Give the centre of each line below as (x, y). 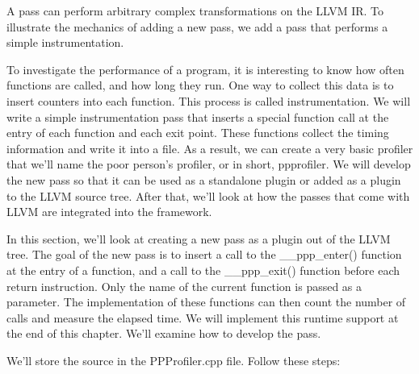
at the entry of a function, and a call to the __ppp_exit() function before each (203, 270)
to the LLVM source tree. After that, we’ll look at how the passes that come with (208, 195)
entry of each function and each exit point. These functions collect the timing (198, 133)
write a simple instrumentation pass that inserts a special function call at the (198, 116)
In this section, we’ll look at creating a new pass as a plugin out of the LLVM (199, 238)
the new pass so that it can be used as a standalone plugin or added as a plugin (204, 179)
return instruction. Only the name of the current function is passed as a (184, 286)
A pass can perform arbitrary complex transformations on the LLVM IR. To (195, 10)
